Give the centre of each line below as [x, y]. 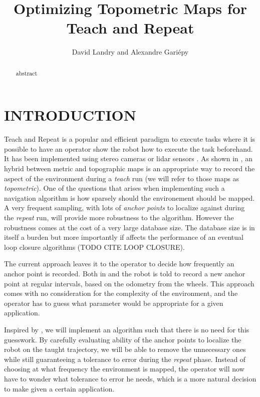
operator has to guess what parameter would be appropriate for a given [114, 303]
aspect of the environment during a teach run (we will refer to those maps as [122, 178]
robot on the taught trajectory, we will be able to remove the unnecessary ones [125, 349]
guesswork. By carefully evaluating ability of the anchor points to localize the [123, 339]
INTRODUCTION [70, 115]
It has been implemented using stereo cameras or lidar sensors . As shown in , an [128, 158]
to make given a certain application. [59, 388]
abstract [27, 73]
